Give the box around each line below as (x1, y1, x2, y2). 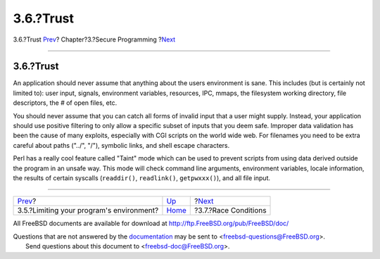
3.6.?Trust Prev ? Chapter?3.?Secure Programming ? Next (13, 35, 176, 44)
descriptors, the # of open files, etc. (13, 99, 118, 107)
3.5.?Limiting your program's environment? (17, 206, 159, 215)
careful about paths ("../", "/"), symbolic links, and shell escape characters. (13, 141, 230, 149)
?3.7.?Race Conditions (194, 206, 267, 215)
